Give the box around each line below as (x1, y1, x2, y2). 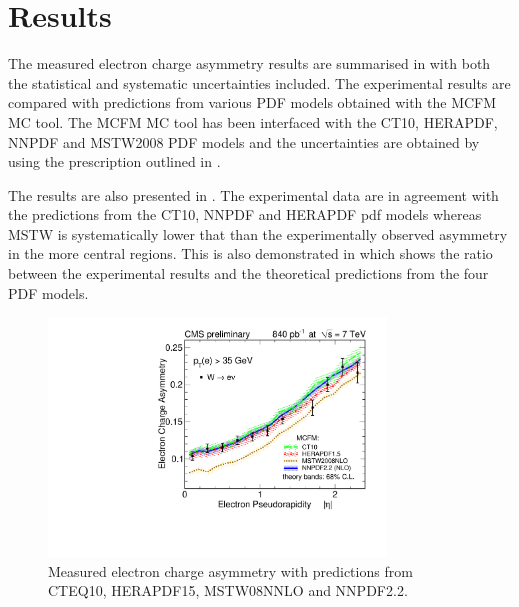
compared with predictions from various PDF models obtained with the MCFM (8, 92, 497, 113)
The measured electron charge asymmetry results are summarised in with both (8, 53, 491, 74)
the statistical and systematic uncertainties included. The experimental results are (8, 72, 511, 93)
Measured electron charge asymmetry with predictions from (48, 560, 413, 581)
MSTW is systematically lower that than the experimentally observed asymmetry (8, 223, 508, 244)
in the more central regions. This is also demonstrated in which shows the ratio (8, 243, 493, 264)
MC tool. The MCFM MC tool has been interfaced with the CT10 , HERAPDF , (8, 111, 498, 132)
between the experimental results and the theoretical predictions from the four (8, 263, 489, 284)
